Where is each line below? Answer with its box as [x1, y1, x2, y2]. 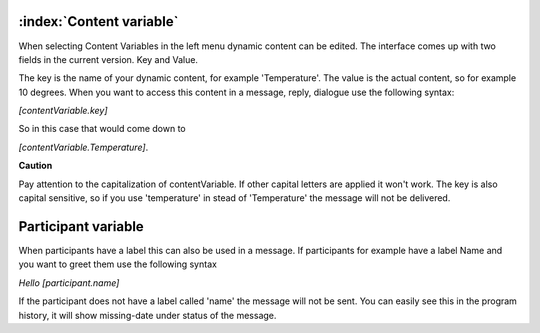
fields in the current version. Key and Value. [18, 53, 199, 65]
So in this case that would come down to [18, 123, 186, 135]
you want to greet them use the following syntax [18, 258, 217, 270]
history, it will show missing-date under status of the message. [18, 309, 277, 321]
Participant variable [18, 218, 144, 235]
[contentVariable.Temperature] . [18, 141, 149, 153]
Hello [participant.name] [18, 276, 120, 289]
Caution [18, 160, 53, 172]
